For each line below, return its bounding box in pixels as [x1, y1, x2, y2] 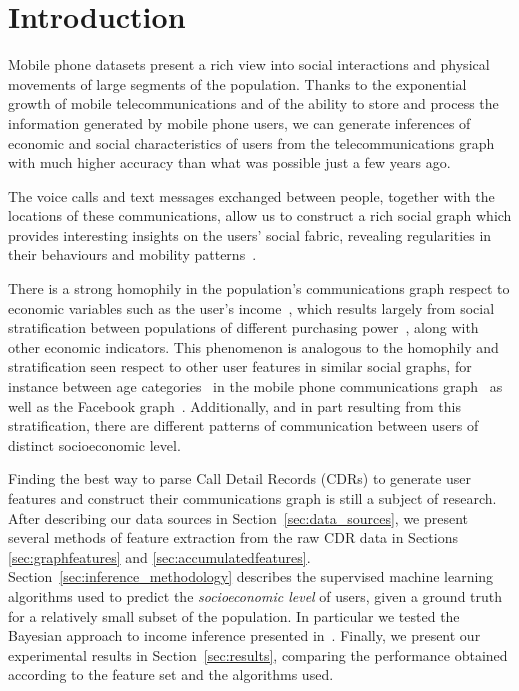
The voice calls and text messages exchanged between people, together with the [8, 185, 495, 206]
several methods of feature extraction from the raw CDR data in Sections [8, 527, 458, 548]
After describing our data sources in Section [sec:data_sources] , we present [8, 507, 469, 528]
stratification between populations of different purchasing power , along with [8, 317, 479, 338]
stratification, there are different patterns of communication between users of [8, 415, 479, 436]
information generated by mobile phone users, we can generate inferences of [8, 112, 471, 133]
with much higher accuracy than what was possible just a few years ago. [8, 152, 451, 173]
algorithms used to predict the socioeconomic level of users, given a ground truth [8, 585, 503, 606]
